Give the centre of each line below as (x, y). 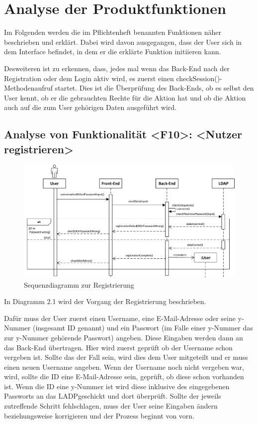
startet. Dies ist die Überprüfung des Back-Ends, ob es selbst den (154, 88)
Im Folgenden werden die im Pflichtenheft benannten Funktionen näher (113, 32)
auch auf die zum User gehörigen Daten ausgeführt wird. (90, 107)
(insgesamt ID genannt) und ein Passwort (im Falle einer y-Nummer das (143, 328)
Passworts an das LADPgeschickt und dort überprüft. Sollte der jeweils (113, 396)
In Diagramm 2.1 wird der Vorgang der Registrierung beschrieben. (105, 301)
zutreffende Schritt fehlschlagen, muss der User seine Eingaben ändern (111, 406)
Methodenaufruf (29, 88)
